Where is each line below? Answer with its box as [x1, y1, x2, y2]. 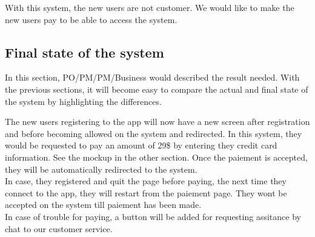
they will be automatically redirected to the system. [5, 162, 197, 175]
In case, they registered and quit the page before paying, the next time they [5, 175, 287, 187]
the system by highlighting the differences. [5, 95, 162, 107]
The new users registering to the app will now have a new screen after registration [5, 115, 310, 128]
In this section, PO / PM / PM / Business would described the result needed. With [5, 71, 300, 84]
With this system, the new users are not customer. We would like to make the [5, 1, 294, 13]
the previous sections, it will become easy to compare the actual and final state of [5, 82, 308, 95]
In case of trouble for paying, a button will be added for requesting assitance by [5, 210, 301, 222]
